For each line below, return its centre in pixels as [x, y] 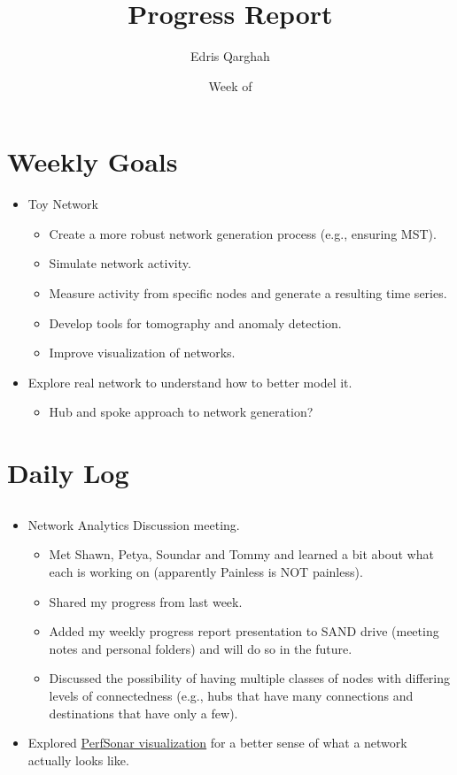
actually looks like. [78, 760]
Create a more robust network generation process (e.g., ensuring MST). [243, 233]
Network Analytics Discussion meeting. [134, 524]
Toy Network [63, 204]
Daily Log [68, 473]
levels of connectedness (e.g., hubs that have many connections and [231, 695]
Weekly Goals [93, 161]
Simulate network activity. [120, 263]
